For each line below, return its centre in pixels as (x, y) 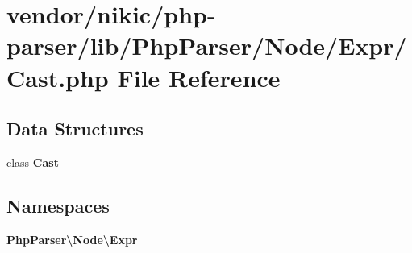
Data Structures (75, 129)
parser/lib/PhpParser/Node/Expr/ (207, 46)
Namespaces (58, 205)
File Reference (199, 77)
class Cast (33, 162)
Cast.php (58, 77)
